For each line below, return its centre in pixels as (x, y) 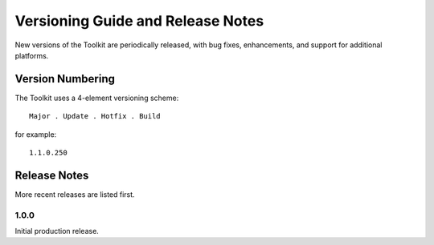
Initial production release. (57, 231)
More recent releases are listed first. (75, 194)
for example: (36, 134)
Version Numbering (65, 79)
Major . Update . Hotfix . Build (95, 116)
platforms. (32, 55)
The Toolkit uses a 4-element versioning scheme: (97, 98)
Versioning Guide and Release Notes (139, 21)
